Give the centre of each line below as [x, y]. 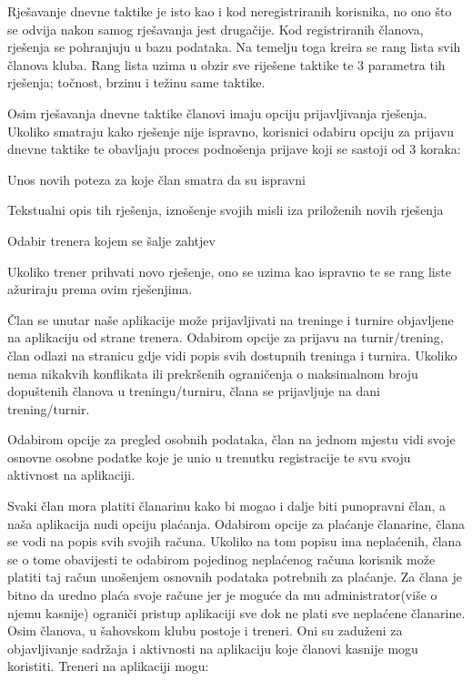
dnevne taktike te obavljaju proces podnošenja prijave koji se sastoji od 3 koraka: [234, 149]
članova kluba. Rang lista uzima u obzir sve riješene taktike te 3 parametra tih [226, 64]
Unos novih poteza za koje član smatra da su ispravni [156, 179]
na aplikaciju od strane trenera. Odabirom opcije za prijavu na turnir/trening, [226, 337]
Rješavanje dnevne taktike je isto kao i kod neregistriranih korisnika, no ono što [230, 11]
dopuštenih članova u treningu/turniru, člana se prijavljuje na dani [194, 391]
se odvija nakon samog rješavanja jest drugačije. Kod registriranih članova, [216, 29]
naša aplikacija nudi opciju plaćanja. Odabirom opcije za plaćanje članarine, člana [236, 523]
